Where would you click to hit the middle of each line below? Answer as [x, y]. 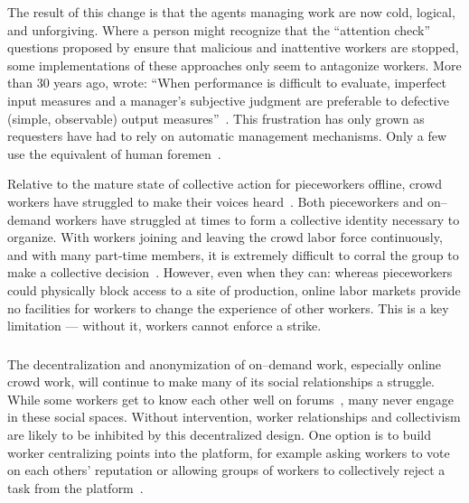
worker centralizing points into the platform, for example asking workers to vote [229, 452]
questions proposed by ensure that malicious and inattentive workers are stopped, [233, 47]
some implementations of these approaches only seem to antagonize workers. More [234, 65]
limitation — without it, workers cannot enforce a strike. [164, 326]
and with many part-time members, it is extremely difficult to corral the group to [233, 254]
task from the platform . [75, 487]
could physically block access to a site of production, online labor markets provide [234, 289]
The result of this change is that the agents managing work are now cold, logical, [231, 12]
